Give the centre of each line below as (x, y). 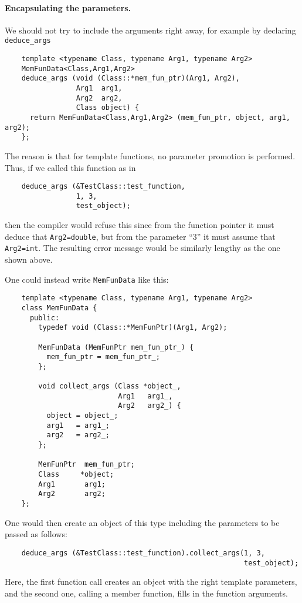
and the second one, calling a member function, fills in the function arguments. (146, 593)
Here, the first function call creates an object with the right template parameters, (151, 582)
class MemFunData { (59, 308)
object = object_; (82, 416)
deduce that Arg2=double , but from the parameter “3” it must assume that (140, 236)
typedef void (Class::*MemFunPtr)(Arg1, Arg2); (133, 328)
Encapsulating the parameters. (68, 7)
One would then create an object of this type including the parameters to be (142, 522)
